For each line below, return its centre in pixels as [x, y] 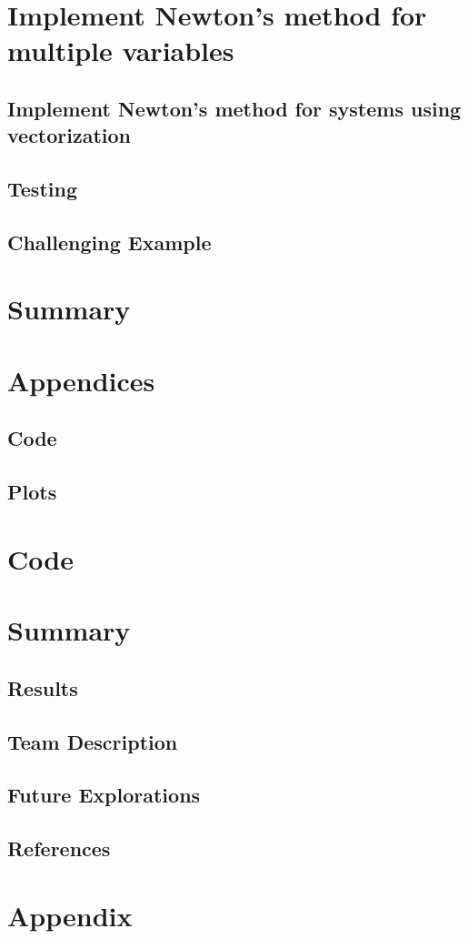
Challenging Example [110, 242]
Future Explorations [104, 795]
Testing [42, 189]
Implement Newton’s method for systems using [234, 108]
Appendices [81, 380]
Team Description [93, 741]
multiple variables [121, 50]
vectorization [70, 135]
